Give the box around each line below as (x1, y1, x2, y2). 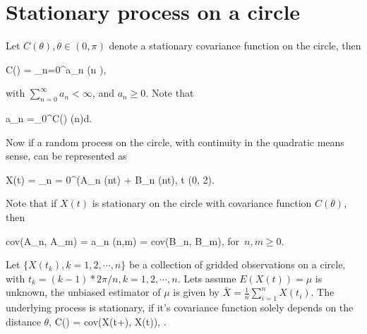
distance (6, 314, 41, 328)
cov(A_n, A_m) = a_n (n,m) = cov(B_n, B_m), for (6, 233, 239, 248)
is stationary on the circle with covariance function (92, 196, 312, 210)
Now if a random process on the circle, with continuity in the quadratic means (6, 134, 344, 149)
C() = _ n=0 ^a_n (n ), (6, 61, 107, 76)
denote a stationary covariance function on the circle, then (109, 38, 361, 53)
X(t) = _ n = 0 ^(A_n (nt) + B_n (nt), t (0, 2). (6, 172, 215, 186)
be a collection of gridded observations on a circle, (128, 257, 346, 272)
